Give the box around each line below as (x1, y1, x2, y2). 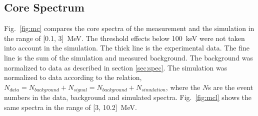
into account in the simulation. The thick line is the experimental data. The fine (4, 42, 249, 53)
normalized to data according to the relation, (4, 72, 142, 82)
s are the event (208, 81, 253, 92)
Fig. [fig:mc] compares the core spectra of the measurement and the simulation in (4, 23, 254, 33)
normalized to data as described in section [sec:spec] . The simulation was (4, 62, 227, 72)
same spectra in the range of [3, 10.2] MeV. (4, 101, 137, 112)
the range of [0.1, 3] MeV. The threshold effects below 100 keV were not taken (4, 32, 245, 43)
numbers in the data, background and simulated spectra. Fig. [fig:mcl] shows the (4, 92, 252, 102)
